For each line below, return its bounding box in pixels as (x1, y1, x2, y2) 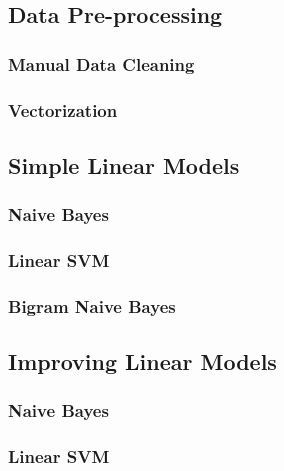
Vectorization (8, 97, 118, 122)
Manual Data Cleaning (8, 51, 195, 76)
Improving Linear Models (8, 346, 277, 377)
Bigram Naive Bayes (8, 293, 176, 318)
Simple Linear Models (8, 149, 240, 180)
